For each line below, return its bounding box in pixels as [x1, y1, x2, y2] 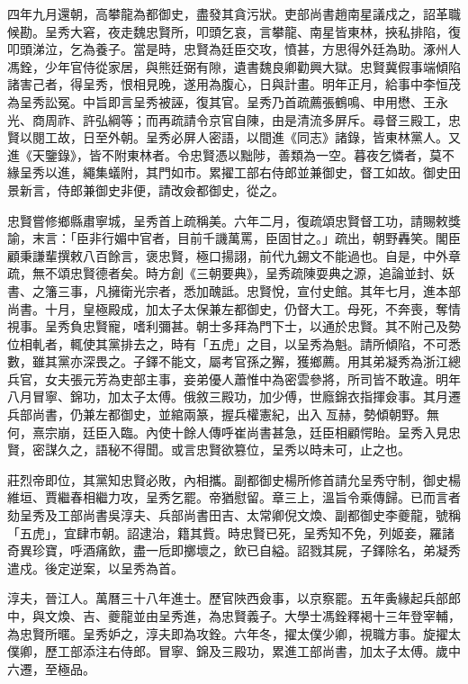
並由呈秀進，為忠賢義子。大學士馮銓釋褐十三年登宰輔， [132, 607, 461, 625]
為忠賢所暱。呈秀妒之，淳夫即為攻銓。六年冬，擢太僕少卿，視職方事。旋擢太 [7, 624, 461, 643]
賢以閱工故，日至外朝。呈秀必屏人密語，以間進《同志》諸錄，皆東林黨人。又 [7, 128, 461, 147]
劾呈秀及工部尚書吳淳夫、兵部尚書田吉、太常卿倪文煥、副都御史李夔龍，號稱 [7, 506, 461, 525]
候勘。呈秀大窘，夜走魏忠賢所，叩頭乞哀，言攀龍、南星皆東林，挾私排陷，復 [7, 22, 461, 40]
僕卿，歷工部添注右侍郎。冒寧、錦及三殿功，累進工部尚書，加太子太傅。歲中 [7, 642, 461, 661]
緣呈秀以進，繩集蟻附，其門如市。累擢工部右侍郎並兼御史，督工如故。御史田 [7, 163, 461, 182]
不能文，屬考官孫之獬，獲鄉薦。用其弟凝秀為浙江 [157, 352, 448, 371]
